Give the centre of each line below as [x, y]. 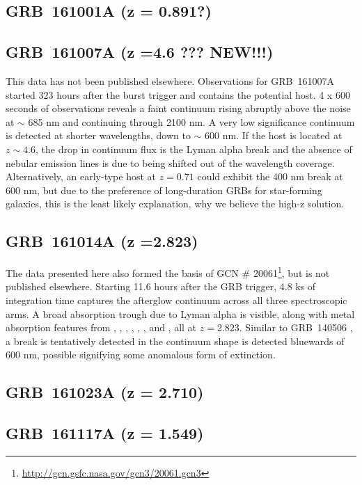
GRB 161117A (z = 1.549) [105, 433]
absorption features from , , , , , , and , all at [101, 327]
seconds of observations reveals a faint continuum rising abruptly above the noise [178, 108]
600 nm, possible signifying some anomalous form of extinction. [141, 355]
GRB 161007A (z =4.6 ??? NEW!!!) [140, 52]
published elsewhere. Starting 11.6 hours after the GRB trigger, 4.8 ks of [161, 286]
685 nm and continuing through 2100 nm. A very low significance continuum [191, 121]
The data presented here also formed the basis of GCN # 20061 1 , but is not [168, 272]
